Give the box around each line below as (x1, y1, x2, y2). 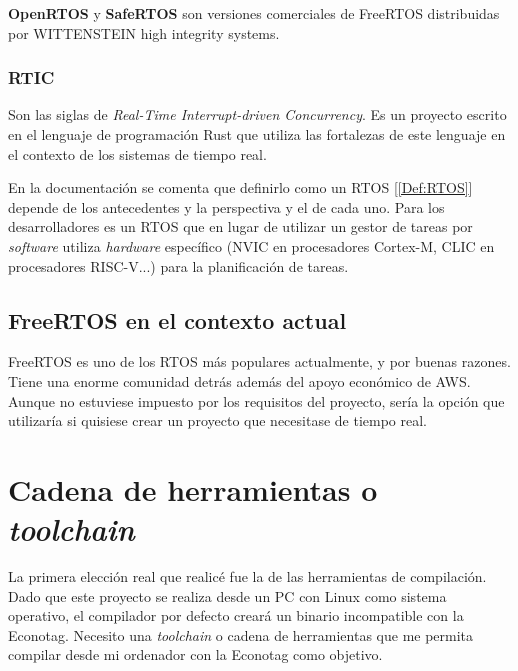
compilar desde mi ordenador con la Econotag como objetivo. (8, 644, 383, 665)
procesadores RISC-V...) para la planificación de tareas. (8, 255, 349, 276)
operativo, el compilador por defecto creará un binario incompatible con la (8, 605, 464, 626)
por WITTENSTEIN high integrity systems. (8, 22, 280, 43)
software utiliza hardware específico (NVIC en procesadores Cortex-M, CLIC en (8, 235, 495, 256)
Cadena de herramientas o (8, 468, 378, 509)
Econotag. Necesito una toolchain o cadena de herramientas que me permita (8, 624, 474, 645)
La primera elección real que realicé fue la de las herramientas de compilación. (8, 566, 487, 587)
